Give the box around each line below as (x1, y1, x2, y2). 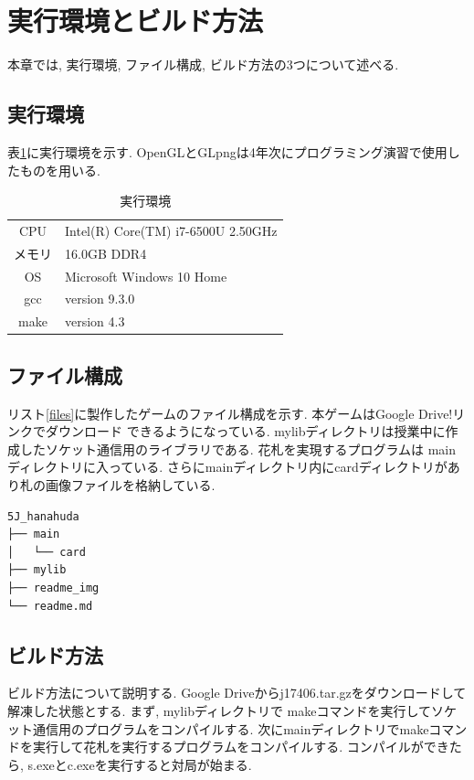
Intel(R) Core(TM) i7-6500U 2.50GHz (65, 220, 278, 240)
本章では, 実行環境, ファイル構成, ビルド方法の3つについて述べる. (7, 55, 399, 74)
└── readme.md (7, 599, 93, 613)
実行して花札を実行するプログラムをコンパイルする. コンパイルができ (32, 737, 449, 756)
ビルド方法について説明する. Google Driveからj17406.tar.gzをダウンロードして (7, 683, 467, 702)
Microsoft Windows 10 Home (65, 266, 227, 285)
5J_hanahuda (7, 509, 79, 523)
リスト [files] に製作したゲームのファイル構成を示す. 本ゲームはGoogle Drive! (7, 403, 453, 422)
